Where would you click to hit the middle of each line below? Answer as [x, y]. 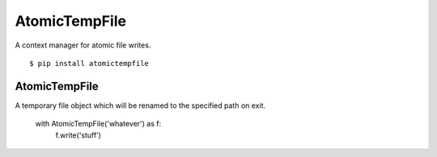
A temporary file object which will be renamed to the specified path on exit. [140, 105]
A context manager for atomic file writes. [83, 45]
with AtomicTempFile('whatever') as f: [98, 124]
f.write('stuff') [78, 135]
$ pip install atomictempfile [89, 63]
